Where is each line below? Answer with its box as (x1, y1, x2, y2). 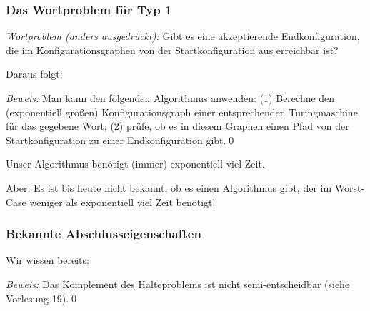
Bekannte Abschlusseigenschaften (6, 225, 201, 243)
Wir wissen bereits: (6, 253, 89, 267)
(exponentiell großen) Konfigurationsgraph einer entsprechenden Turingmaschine (6, 104, 358, 119)
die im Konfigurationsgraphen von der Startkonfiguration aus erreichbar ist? (6, 42, 339, 57)
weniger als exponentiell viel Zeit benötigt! (29, 194, 216, 209)
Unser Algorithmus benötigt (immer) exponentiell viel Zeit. (6, 156, 265, 171)
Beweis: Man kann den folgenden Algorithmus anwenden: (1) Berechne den (6, 91, 335, 105)
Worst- (334, 180, 365, 195)
